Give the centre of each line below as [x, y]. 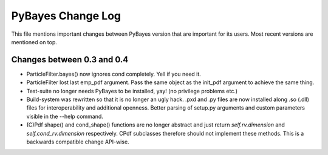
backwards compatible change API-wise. [78, 142]
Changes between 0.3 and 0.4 [70, 60]
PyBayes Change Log [66, 16]
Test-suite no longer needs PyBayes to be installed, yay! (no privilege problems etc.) [132, 91]
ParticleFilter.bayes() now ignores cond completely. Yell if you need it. [114, 74]
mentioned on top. [34, 42]
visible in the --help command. [65, 116]
